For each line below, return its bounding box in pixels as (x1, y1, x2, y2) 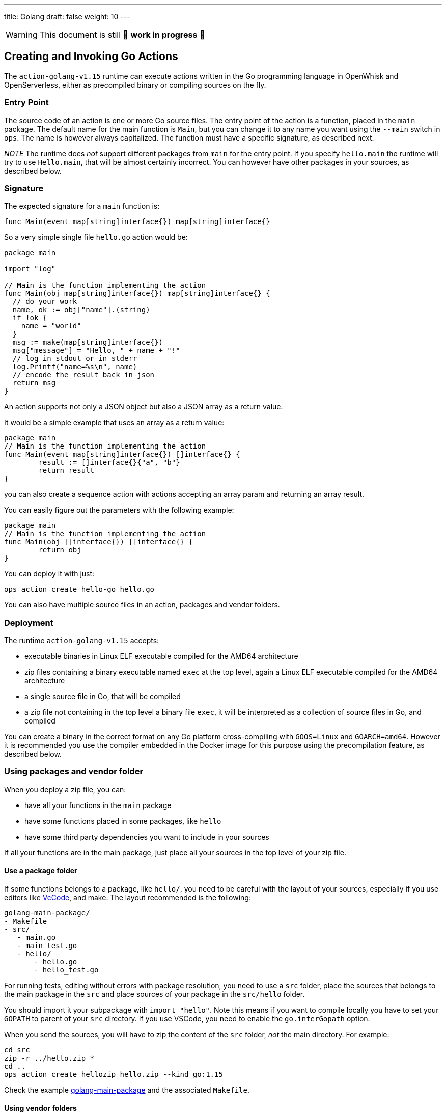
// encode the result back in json (12, 371, 155, 379)
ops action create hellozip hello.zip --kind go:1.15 (4, 1070, 223, 1079)
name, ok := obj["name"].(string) (12, 305, 150, 314)
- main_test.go (17, 941, 77, 950)
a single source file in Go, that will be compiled (24, 692, 181, 701)
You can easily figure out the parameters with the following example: (4, 506, 234, 515)
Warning (6, 30, 38, 40)
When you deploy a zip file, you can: (4, 785, 126, 794)
